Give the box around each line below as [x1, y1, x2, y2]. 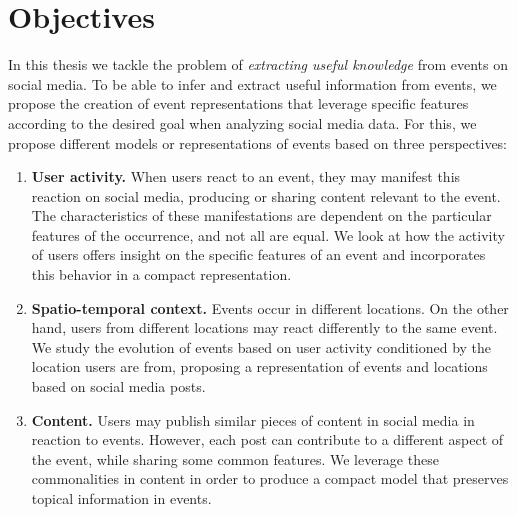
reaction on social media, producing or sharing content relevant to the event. [31, 185, 501, 206]
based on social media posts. [31, 376, 206, 397]
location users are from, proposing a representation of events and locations [31, 356, 488, 377]
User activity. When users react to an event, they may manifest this [31, 166, 461, 187]
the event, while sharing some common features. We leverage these [31, 448, 439, 469]
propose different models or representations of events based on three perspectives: [8, 132, 508, 153]
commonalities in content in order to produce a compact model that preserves [31, 468, 509, 489]
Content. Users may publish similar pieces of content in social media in [31, 409, 475, 430]
